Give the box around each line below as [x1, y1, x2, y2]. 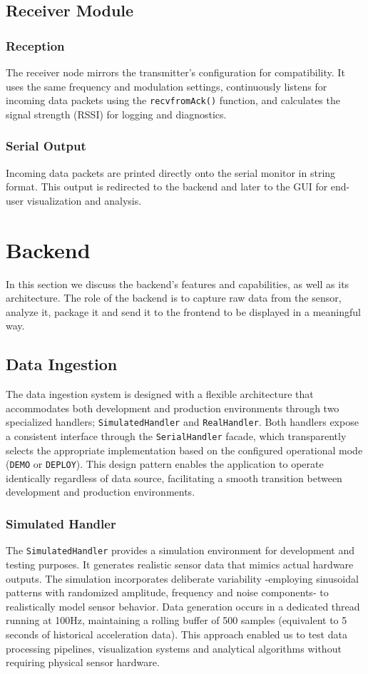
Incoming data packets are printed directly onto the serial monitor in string [6, 165, 336, 180]
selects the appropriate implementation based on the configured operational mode [6, 442, 363, 457]
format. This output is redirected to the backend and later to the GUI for [6, 179, 328, 194]
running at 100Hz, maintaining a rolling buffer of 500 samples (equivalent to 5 [6, 613, 347, 628]
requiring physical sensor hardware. [6, 655, 160, 670]
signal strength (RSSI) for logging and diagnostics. [6, 106, 227, 121]
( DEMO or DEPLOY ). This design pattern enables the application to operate [6, 456, 324, 471]
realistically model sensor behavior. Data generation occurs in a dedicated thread [6, 598, 360, 613]
